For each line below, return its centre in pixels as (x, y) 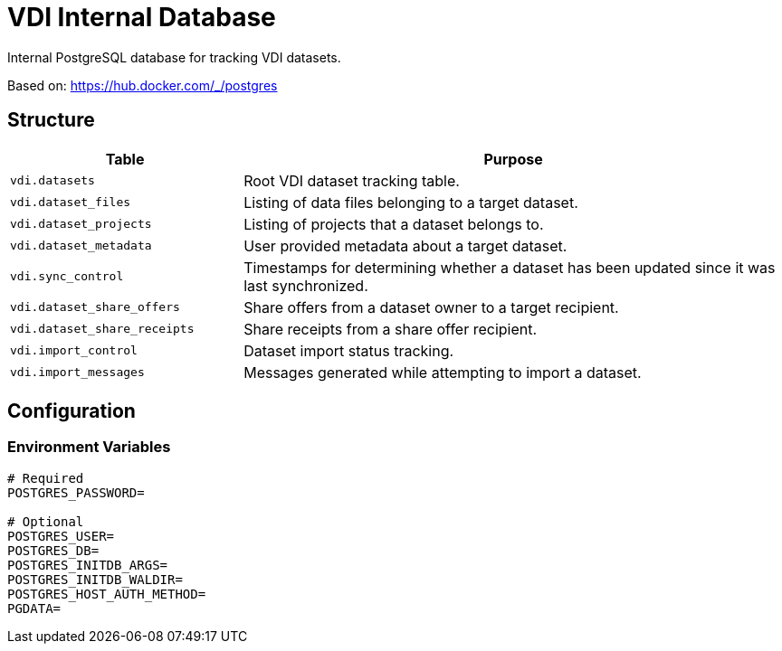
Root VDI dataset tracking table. (352, 180)
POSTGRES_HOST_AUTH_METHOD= (107, 594)
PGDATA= (34, 608)
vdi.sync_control (67, 277)
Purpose (513, 159)
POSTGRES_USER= (61, 536)
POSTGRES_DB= (53, 550)
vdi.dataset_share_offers (95, 307)
